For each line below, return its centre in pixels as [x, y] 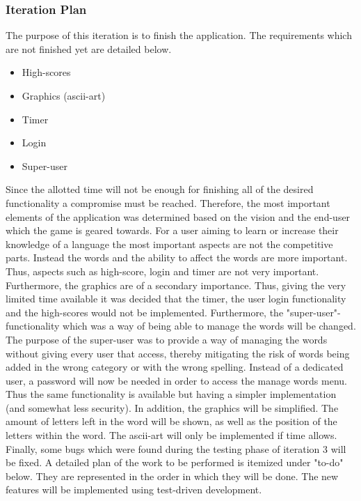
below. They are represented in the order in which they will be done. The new [172, 476]
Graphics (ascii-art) [64, 95]
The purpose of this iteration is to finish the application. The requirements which [179, 35]
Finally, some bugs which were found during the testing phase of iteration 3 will [176, 448]
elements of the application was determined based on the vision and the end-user [178, 216]
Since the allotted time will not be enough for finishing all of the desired [160, 189]
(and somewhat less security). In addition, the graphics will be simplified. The [172, 407]
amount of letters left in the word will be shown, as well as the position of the [171, 421]
